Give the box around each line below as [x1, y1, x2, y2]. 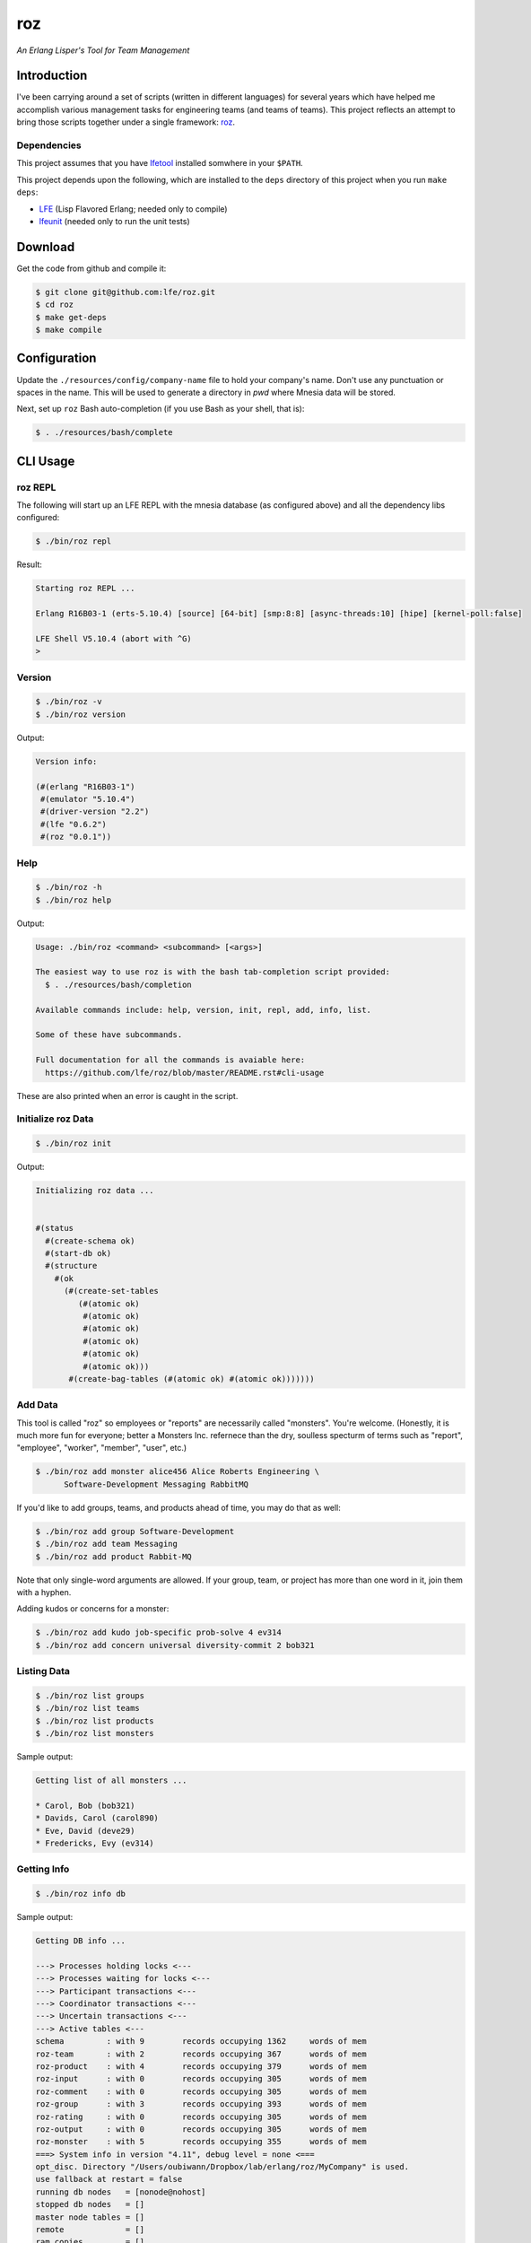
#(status [35, 1223, 74, 1234]
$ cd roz [35, 300, 74, 310]
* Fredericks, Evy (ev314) [35, 1837, 154, 1848]
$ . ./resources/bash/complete [35, 427, 174, 438]
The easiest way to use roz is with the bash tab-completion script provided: [35, 967, 390, 977]
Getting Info [16, 1863, 70, 1875]
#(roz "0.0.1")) [40, 832, 112, 842]
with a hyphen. [16, 1586, 72, 1597]
